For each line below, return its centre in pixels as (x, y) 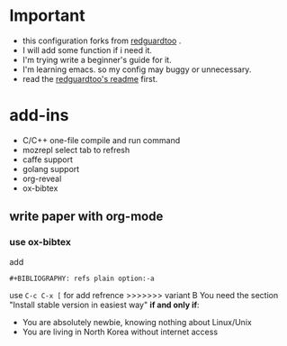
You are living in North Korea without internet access (120, 332)
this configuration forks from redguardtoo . (102, 41)
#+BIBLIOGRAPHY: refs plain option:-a (82, 278)
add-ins (39, 116)
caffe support (48, 159)
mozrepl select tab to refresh (76, 150)
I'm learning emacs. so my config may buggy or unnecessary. (137, 69)
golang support (51, 168)
